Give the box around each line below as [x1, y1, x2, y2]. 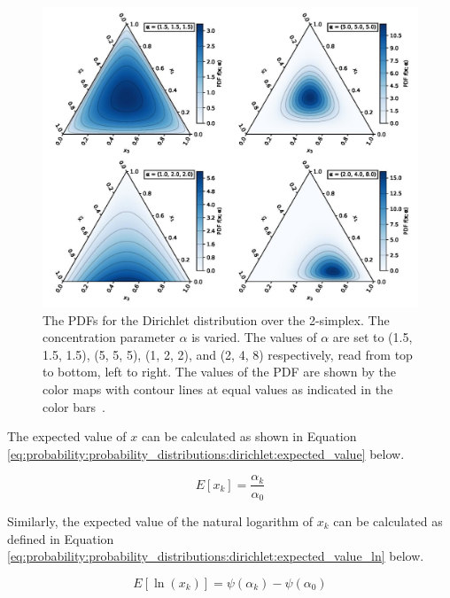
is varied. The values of [191, 328, 317, 346]
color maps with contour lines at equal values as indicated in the [43, 380, 393, 399]
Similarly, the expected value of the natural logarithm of [7, 511, 314, 530]
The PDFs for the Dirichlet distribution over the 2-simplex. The [43, 310, 390, 329]
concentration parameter [43, 328, 175, 346]
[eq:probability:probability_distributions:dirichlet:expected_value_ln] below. [7, 547, 424, 565]
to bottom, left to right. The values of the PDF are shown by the [43, 362, 397, 381]
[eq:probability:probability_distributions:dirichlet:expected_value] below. [7, 444, 405, 462]
